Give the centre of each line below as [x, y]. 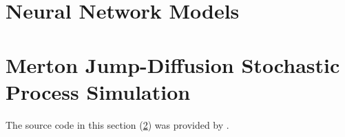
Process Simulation [98, 91]
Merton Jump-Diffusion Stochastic [173, 64]
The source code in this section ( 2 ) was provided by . [117, 124]
